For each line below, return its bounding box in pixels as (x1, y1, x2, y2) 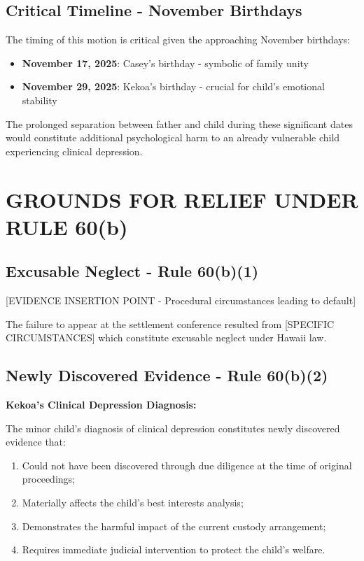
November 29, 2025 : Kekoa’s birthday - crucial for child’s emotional (22, 79, 325, 94)
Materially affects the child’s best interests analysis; (22, 495, 244, 510)
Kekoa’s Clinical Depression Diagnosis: (6, 397, 197, 412)
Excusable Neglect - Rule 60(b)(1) (6, 260, 259, 282)
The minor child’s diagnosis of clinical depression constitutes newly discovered (6, 420, 340, 435)
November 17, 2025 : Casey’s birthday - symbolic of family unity (22, 55, 309, 70)
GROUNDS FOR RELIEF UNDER (6, 185, 358, 213)
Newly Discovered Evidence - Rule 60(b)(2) (6, 364, 328, 386)
